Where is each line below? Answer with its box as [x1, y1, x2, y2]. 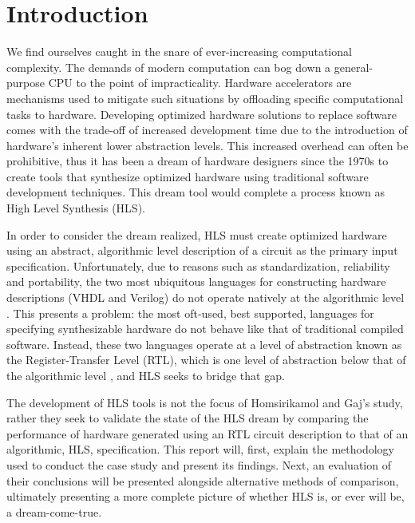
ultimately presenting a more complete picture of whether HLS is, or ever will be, [6, 488, 405, 505]
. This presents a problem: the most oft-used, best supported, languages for [6, 304, 374, 321]
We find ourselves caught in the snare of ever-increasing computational [6, 43, 352, 60]
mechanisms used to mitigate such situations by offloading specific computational [6, 89, 404, 106]
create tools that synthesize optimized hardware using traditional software [6, 168, 369, 184]
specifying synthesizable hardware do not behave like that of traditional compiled [6, 320, 404, 337]
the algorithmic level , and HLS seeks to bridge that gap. [6, 367, 285, 383]
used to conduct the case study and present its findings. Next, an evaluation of [6, 456, 391, 473]
